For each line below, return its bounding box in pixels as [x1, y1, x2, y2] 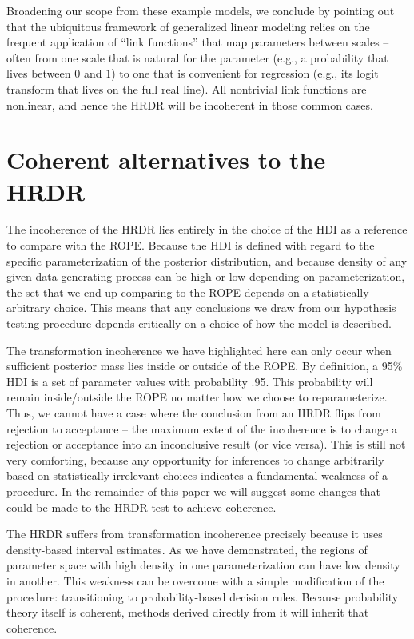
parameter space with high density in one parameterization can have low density [6, 557, 400, 573]
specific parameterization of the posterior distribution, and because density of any [6, 252, 408, 269]
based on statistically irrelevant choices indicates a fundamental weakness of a [6, 467, 388, 484]
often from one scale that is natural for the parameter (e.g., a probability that [6, 49, 388, 66]
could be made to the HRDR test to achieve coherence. [6, 498, 277, 515]
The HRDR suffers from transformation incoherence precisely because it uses [6, 525, 383, 542]
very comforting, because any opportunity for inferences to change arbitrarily [6, 451, 384, 468]
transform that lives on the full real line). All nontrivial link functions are [6, 80, 367, 97]
